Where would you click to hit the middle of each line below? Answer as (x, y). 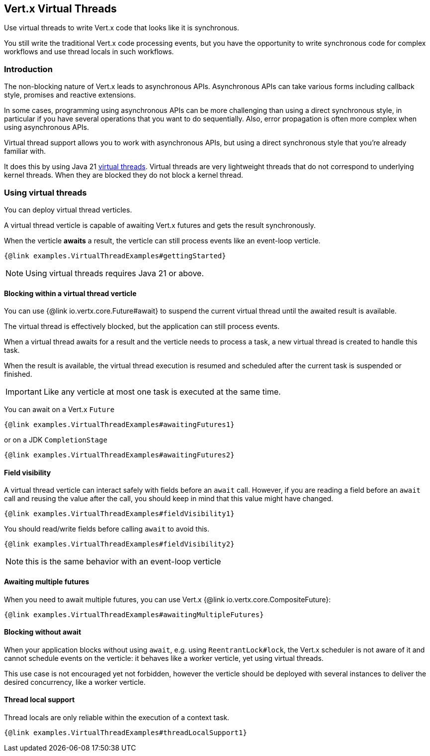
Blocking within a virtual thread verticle (70, 293)
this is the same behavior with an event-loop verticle (123, 562)
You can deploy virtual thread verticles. (68, 210)
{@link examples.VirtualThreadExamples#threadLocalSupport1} (126, 733)
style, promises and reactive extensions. (70, 95)
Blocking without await (43, 632)
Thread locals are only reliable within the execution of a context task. (117, 718)
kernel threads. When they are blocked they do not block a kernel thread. (124, 175)
